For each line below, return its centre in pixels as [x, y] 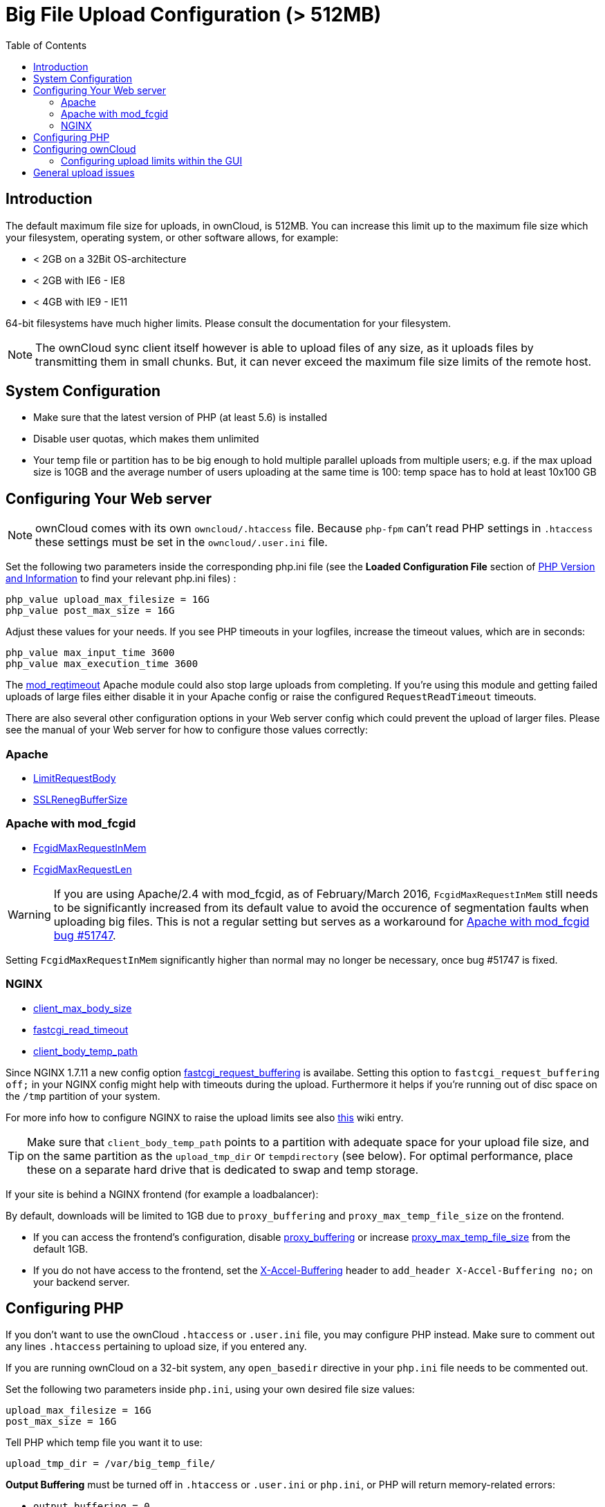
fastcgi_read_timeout [81, 1029]
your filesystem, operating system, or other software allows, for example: [172, 237]
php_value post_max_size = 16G [90, 611]
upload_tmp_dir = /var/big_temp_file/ [111, 1464]
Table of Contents [46, 45]
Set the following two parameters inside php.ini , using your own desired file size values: [210, 1389]
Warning [29, 914]
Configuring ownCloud [85, 149]
